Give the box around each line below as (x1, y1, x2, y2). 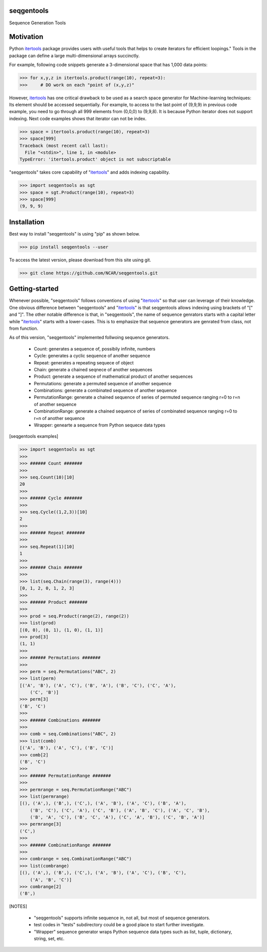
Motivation (9, 33, 44, 41)
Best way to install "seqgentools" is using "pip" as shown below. (9, 231, 140, 237)
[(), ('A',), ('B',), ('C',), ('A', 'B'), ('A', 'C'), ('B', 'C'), (19, 870, 187, 876)
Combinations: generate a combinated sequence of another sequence (34, 387, 177, 394)
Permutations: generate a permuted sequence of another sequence (34, 380, 172, 386)
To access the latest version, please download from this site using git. (9, 257, 151, 263)
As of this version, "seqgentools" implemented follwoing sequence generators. (9, 335, 170, 341)
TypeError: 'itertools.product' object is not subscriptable (19, 157, 171, 162)
